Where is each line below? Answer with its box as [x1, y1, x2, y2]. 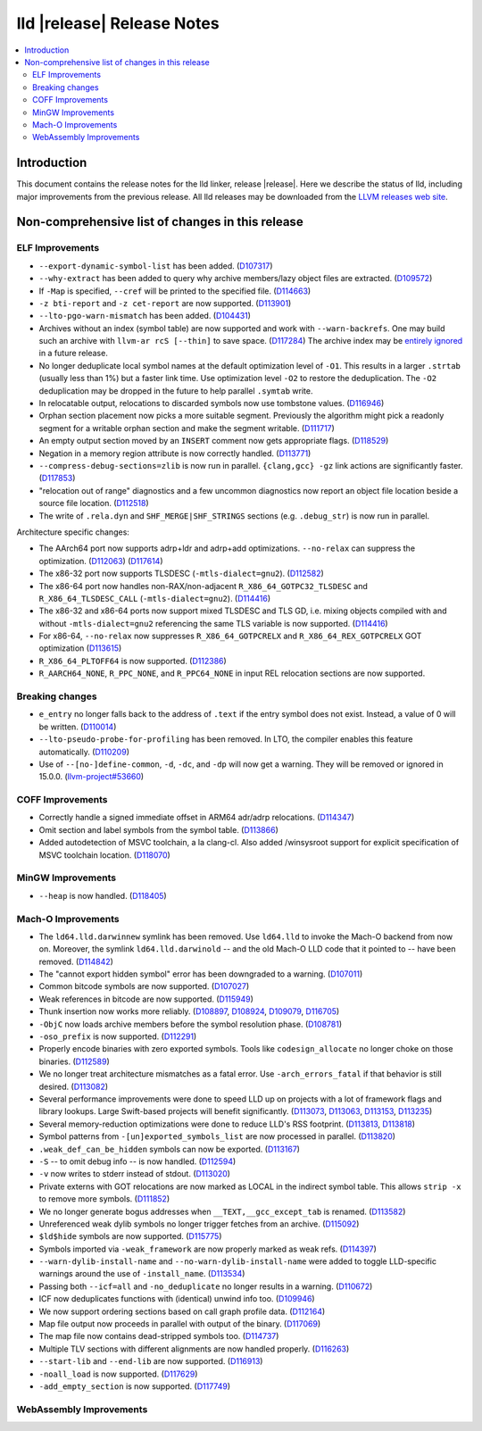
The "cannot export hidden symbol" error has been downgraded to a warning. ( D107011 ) [38, 969, 363, 979]
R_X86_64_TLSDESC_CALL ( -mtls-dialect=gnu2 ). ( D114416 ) [38, 593, 271, 603]
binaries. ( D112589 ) [38, 1056, 111, 1067]
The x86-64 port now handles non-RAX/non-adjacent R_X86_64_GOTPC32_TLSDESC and [38, 580, 368, 591]
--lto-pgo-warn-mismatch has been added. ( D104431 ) [38, 311, 252, 321]
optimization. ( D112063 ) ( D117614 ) [38, 555, 163, 566]
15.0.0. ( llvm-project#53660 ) [38, 771, 145, 782]
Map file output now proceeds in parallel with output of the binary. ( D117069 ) [38, 1319, 321, 1329]
